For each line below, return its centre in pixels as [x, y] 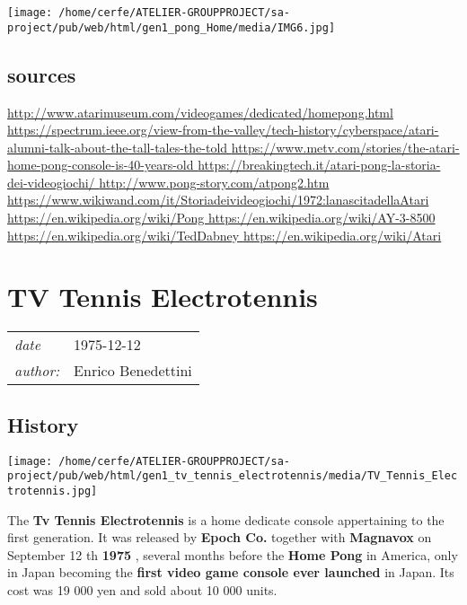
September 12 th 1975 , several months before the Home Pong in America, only [233, 554]
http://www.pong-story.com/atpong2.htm [214, 182]
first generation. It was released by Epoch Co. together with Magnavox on [220, 537]
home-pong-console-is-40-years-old [101, 165]
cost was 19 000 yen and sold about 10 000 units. [142, 589]
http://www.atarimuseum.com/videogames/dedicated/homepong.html [200, 112]
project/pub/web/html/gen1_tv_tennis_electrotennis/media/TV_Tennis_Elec [233, 476]
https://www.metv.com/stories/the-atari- [345, 147]
